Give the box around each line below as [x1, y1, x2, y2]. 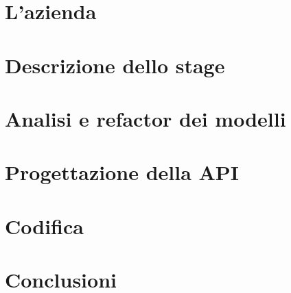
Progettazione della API [5, 158, 240, 186]
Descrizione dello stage [5, 51, 225, 79]
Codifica [5, 212, 84, 240]
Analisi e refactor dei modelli [5, 104, 286, 132]
